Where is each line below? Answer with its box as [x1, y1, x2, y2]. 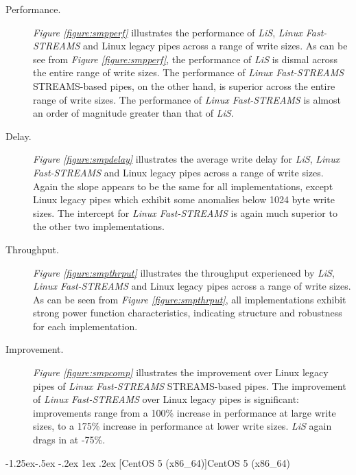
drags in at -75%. [33, 432, 106, 447]
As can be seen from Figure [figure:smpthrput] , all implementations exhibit [33, 292, 346, 306]
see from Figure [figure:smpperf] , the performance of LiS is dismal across [33, 51, 337, 66]
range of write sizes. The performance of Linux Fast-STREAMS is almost [33, 92, 341, 106]
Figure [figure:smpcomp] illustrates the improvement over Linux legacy [33, 365, 329, 380]
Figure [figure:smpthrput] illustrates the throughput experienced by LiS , [33, 265, 335, 279]
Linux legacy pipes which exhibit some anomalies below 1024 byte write [33, 192, 335, 207]
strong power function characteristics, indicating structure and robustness [33, 305, 342, 320]
